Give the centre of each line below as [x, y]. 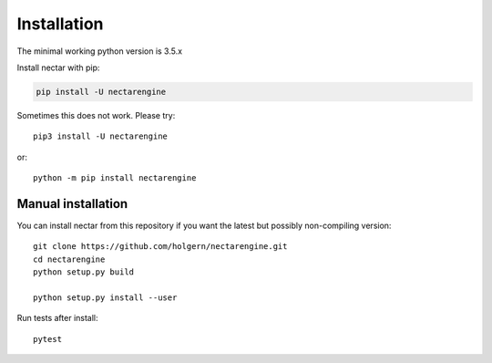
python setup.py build [84, 272]
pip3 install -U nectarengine [101, 136]
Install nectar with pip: [58, 67]
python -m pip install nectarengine [115, 178]
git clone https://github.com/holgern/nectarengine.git [160, 247]
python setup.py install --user [105, 297]
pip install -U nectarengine [101, 92]
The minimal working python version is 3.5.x [99, 51]
